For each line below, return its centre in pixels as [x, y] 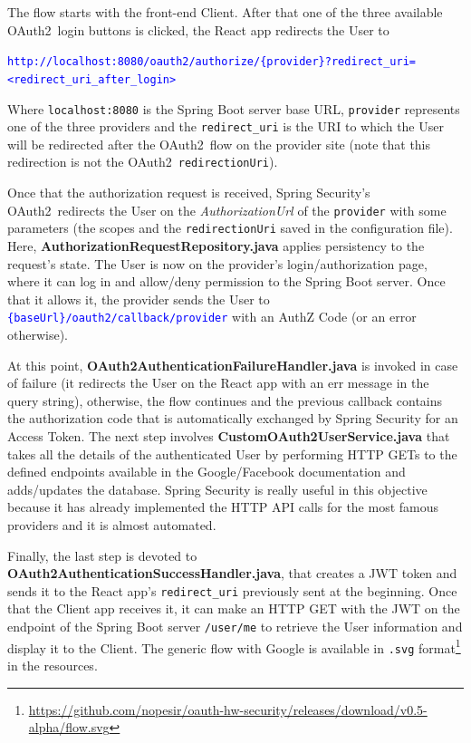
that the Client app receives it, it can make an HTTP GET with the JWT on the [234, 608]
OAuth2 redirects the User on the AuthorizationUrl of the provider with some [227, 210]
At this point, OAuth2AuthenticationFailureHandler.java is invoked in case [233, 365]
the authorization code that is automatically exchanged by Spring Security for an [233, 418]
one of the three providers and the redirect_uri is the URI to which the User [226, 126]
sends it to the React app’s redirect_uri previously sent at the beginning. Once [232, 590]
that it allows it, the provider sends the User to [139, 299]
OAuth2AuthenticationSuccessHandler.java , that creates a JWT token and [232, 573]
